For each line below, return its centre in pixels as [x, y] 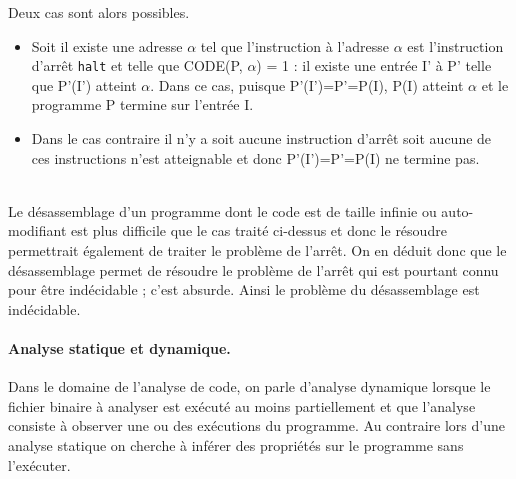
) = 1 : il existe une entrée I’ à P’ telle [374, 65]
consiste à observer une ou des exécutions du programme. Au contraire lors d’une [256, 425]
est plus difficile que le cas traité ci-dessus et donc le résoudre [259, 230]
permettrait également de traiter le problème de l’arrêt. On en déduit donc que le [257, 250]
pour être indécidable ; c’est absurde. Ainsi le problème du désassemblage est [244, 289]
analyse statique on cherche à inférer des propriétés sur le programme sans [236, 444]
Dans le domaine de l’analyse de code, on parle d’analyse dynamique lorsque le [249, 386]
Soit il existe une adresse [107, 45]
